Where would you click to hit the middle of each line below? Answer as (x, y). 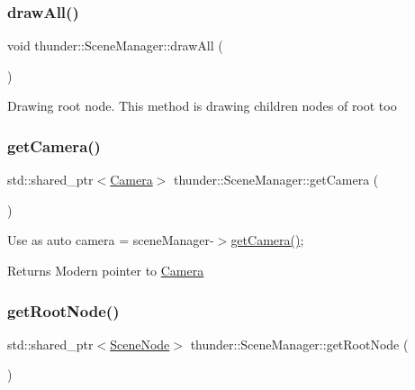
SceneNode (140, 344)
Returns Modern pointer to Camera (106, 270)
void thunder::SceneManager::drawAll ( (115, 45)
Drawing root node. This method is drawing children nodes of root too (202, 106)
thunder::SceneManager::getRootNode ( (299, 344)
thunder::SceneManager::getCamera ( (276, 180)
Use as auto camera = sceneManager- (111, 240)
